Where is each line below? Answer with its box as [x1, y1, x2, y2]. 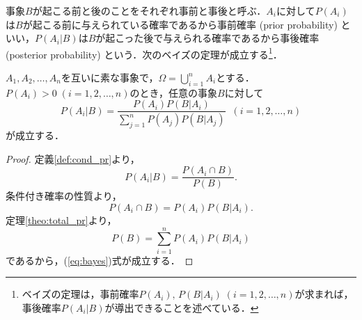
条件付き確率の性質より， [6, 189, 122, 203]
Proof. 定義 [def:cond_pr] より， [6, 151, 140, 166]
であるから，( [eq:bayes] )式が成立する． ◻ [6, 253, 194, 267]
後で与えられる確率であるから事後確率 [143, 31, 320, 45]
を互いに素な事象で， [61, 70, 159, 85]
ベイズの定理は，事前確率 [22, 287, 139, 301]
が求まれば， [294, 287, 354, 301]
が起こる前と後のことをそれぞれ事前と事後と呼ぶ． [32, 3, 267, 17]
